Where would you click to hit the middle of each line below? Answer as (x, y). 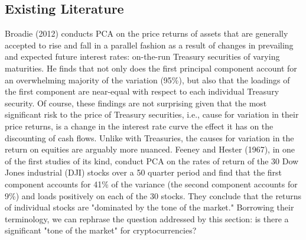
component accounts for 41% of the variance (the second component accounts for (151, 184)
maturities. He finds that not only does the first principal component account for (151, 68)
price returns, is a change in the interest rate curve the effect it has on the (139, 126)
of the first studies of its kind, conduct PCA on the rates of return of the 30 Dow (152, 160)
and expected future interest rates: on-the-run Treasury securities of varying (142, 56)
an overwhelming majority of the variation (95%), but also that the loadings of (147, 80)
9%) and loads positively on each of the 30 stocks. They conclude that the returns (153, 195)
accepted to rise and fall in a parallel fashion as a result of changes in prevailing (149, 45)
